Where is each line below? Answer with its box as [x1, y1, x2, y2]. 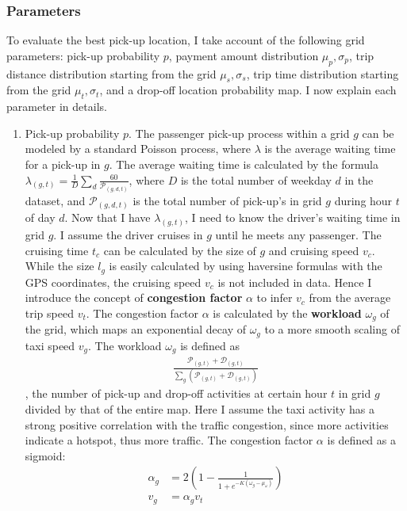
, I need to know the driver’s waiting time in [184, 209, 401, 226]
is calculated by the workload [213, 304, 362, 321]
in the [344, 171, 374, 188]
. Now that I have [64, 209, 151, 226]
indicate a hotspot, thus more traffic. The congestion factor [25, 432, 313, 448]
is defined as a [327, 432, 396, 448]
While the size [25, 257, 94, 274]
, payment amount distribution [168, 47, 319, 63]
